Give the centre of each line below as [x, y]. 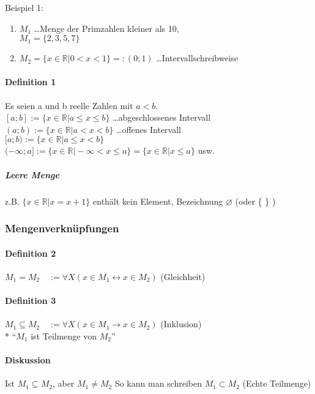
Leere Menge [32, 174]
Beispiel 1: [24, 7]
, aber [63, 383]
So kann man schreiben [158, 383]
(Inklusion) [181, 324]
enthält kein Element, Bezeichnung [158, 201]
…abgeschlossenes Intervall [162, 117]
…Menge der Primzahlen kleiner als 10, [106, 28]
